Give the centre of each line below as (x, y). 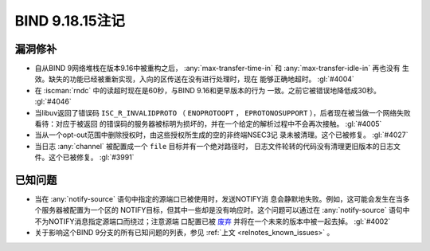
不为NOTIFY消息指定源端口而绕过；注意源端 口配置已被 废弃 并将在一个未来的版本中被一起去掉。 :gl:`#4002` (213, 221)
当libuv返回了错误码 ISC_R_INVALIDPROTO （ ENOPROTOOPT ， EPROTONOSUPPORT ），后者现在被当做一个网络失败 (223, 112)
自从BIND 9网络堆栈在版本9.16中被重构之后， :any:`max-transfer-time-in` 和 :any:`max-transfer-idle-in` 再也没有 (218, 69)
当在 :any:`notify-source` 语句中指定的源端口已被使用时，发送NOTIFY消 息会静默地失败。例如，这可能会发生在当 (219, 199)
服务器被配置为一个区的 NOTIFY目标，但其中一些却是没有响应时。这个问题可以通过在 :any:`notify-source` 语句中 (225, 210)
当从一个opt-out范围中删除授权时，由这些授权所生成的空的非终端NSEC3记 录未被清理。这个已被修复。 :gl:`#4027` (221, 135)
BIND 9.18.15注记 (70, 21)
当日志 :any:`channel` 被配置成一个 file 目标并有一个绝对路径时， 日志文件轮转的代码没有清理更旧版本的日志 (214, 146)
